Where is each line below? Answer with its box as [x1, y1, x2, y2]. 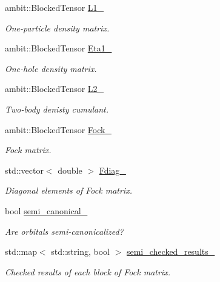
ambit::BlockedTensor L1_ [5, 1, 104, 13]
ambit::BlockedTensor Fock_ [5, 123, 112, 136]
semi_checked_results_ [126, 245, 215, 258]
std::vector [5, 163, 44, 176]
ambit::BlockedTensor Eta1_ [5, 42, 112, 54]
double [58, 163, 82, 176]
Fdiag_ [99, 163, 126, 176]
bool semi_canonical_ [5, 204, 88, 217]
